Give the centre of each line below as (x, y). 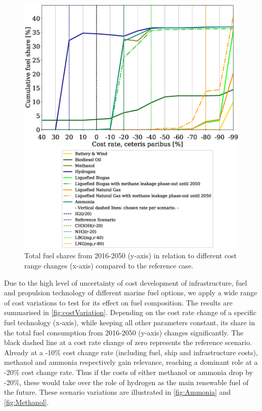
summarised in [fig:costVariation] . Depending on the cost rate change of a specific (130, 312)
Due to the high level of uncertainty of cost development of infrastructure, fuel (126, 282)
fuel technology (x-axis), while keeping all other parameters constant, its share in (129, 322)
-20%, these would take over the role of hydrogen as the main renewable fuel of (126, 382)
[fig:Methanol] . (27, 402)
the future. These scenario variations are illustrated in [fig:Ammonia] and (118, 392)
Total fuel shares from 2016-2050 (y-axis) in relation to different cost (131, 255)
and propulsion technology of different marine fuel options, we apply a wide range (131, 293)
